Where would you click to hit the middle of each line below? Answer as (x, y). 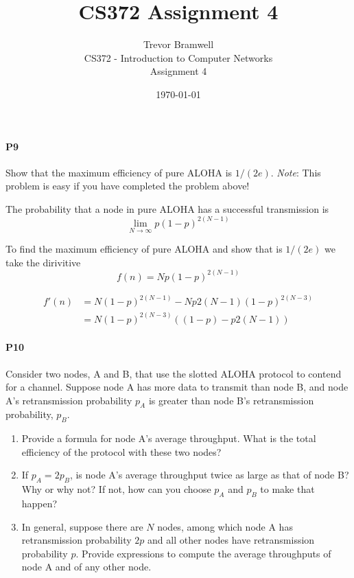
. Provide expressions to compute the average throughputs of (203, 553)
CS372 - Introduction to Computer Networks (178, 57)
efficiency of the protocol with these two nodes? (121, 451)
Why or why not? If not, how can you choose (116, 489)
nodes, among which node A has (225, 526)
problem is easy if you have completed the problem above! (128, 186)
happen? (39, 504)
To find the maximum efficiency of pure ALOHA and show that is (144, 249)
